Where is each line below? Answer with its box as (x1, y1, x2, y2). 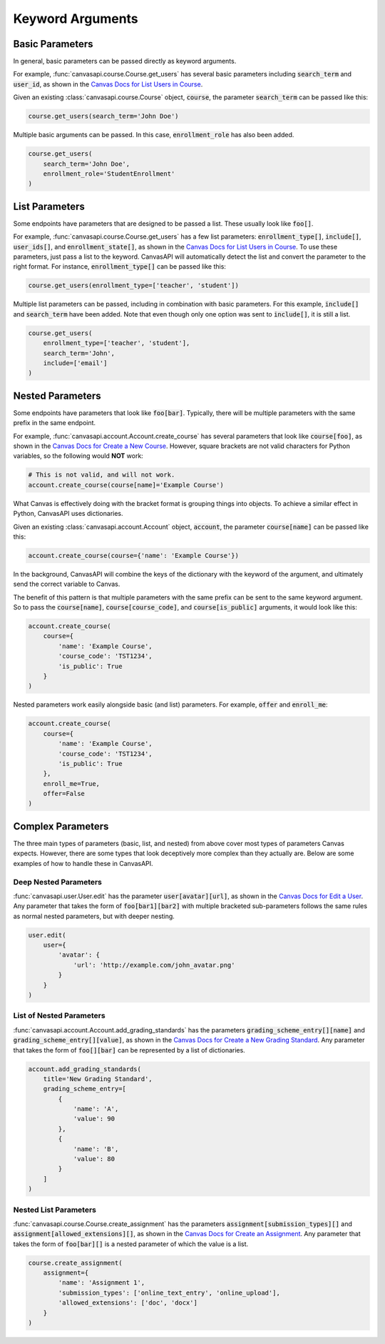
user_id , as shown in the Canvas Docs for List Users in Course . (13, 79, 203, 89)
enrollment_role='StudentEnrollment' (43, 169, 175, 178)
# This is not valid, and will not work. (28, 471, 175, 479)
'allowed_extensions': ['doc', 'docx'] (58, 1299, 197, 1307)
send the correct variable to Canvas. (13, 579, 120, 589)
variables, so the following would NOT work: (13, 452, 144, 460)
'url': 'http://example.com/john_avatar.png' (73, 961, 235, 969)
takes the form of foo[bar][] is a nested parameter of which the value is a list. (13, 1240, 249, 1248)
